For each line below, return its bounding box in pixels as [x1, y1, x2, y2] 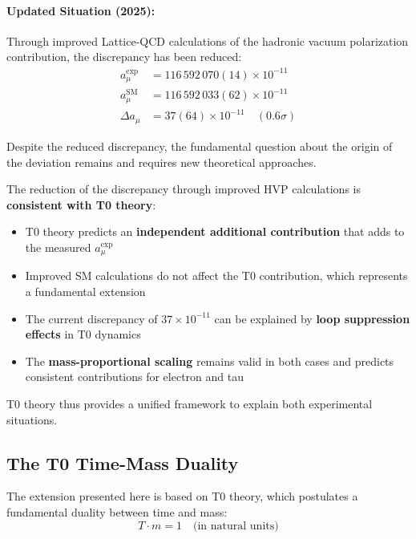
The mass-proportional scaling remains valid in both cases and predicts [25, 352, 394, 369]
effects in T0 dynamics [25, 326, 141, 342]
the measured [25, 238, 91, 255]
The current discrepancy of [25, 310, 158, 326]
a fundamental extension [25, 282, 146, 299]
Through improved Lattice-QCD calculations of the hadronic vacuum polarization [6, 32, 409, 49]
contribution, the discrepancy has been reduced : [6, 48, 242, 65]
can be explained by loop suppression [214, 310, 410, 326]
